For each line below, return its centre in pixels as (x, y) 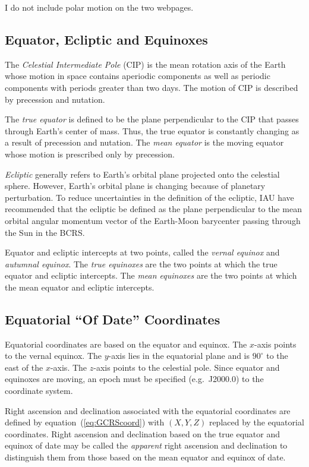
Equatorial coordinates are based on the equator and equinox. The (126, 344)
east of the (24, 367)
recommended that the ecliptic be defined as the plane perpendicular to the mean (153, 209)
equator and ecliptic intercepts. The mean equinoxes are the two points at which (151, 275)
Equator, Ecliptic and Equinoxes (106, 39)
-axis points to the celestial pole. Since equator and (187, 367)
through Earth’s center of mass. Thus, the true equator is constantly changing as (152, 130)
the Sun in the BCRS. (45, 232)
